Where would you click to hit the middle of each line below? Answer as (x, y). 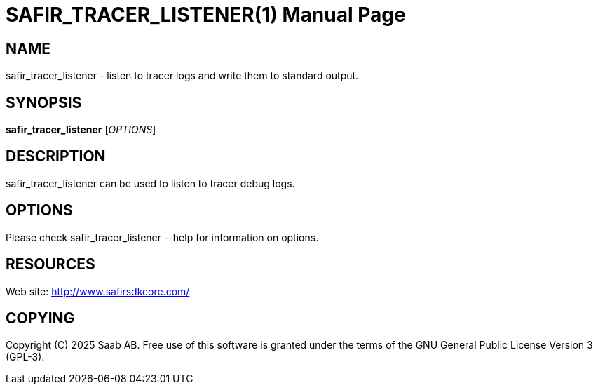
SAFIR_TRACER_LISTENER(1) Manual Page (206, 15)
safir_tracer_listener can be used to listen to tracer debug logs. (150, 183)
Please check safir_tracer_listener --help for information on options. (162, 237)
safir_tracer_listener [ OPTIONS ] (81, 130)
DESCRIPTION (56, 156)
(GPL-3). (25, 357)
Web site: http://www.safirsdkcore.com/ (98, 291)
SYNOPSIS (44, 102)
